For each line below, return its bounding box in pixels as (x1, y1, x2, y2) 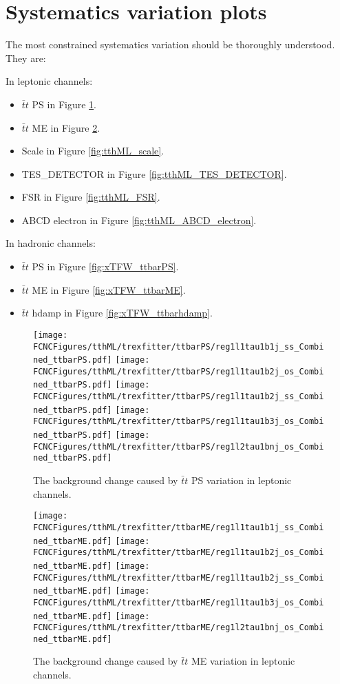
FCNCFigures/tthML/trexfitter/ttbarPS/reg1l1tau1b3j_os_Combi (33, 416, 324, 427)
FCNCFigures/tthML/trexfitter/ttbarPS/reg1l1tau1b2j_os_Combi (33, 366, 324, 376)
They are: (6, 50, 46, 65)
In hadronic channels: (6, 236, 96, 250)
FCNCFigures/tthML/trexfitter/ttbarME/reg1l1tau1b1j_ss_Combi (33, 522, 324, 532)
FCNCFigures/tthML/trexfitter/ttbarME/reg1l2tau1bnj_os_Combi (33, 623, 324, 633)
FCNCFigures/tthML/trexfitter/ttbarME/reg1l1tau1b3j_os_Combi (33, 597, 324, 607)
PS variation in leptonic (191, 473, 292, 487)
